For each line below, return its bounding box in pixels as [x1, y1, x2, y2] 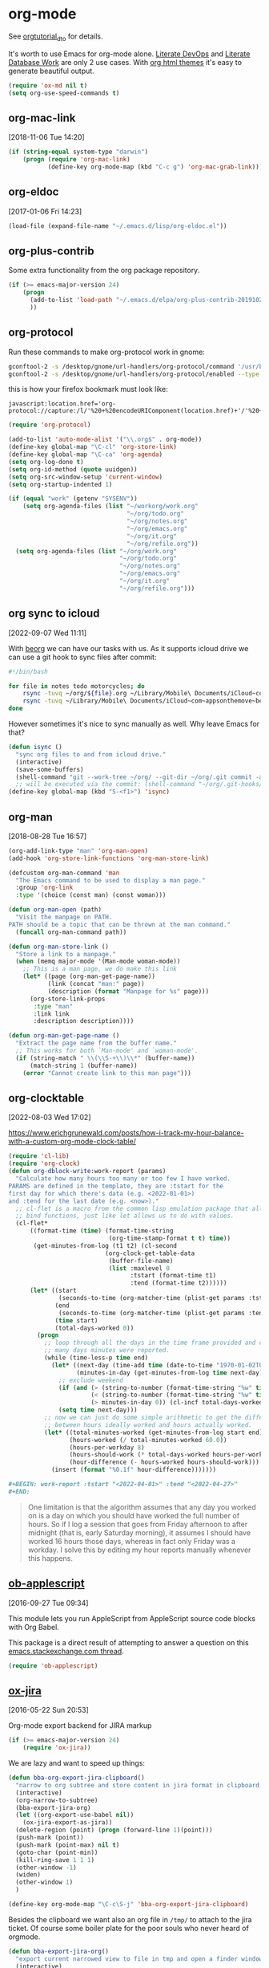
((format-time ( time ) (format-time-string [29, 1227, 174, 1235]
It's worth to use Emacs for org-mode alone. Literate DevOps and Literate [8, 49, 251, 59]
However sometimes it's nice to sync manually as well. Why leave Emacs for [8, 719, 260, 729]
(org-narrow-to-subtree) [15, 1796, 98, 1804]
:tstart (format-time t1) [130, 1272, 217, 1280]
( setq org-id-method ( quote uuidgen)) [8, 465, 138, 474]
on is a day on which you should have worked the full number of [27, 1510, 240, 1520]
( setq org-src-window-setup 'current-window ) [8, 473, 163, 481]
